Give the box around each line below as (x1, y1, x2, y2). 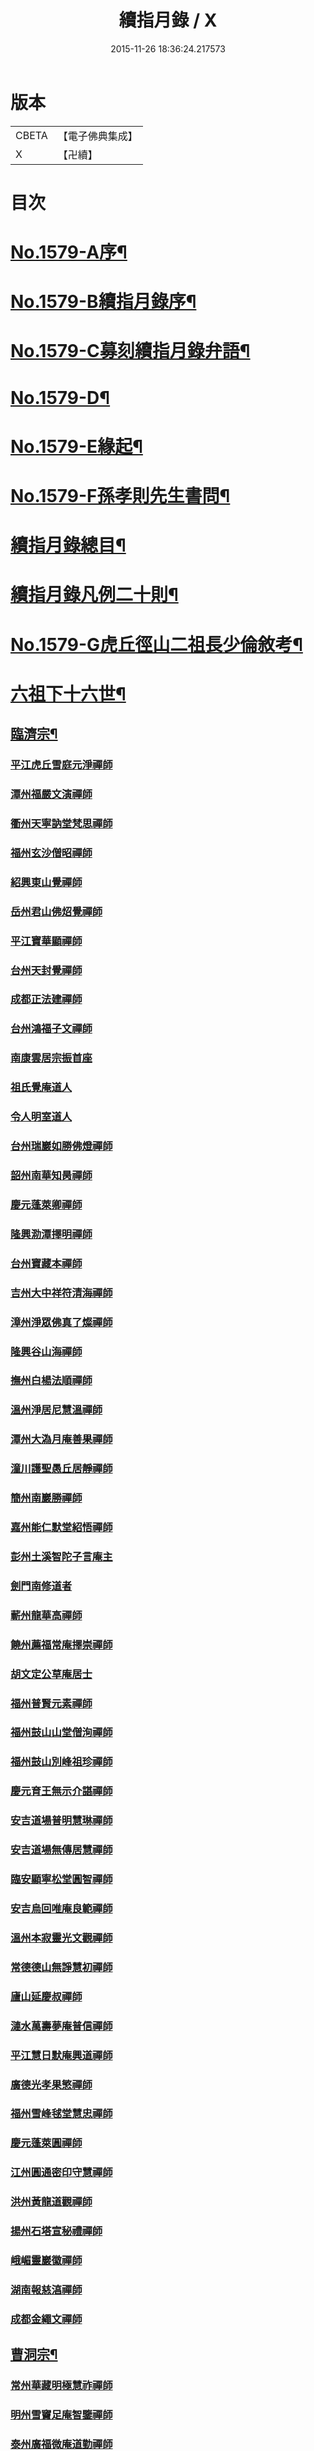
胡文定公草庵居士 (10, 1667, 93, 1681)
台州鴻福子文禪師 (10, 1022, 93, 1036)
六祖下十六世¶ (10, 682, 127, 705)
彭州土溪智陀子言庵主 (10, 1549, 113, 1563)
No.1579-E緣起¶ (10, 435, 143, 458)
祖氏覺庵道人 (10, 1081, 73, 1095)
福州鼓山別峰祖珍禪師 (10, 1755, 113, 1769)
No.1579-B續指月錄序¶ (10, 291, 197, 313)
